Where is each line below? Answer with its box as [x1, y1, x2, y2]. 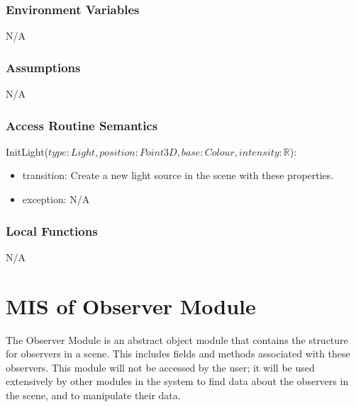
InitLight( [6, 144, 49, 159]
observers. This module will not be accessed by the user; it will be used [6, 360, 315, 374]
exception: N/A [22, 192, 90, 207]
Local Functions [6, 222, 98, 239]
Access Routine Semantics [6, 116, 158, 134]
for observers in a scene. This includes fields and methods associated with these [6, 346, 350, 361]
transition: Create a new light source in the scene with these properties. [22, 168, 334, 183]
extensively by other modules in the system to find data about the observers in [6, 374, 349, 389]
